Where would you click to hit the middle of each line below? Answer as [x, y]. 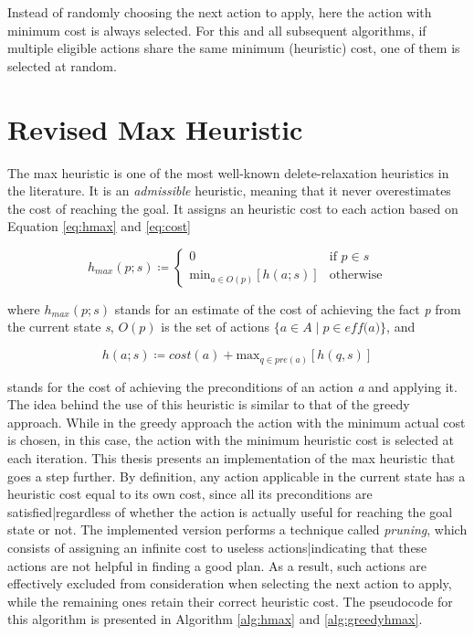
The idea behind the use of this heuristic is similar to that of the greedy [209, 404]
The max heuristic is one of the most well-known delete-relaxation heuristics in [228, 172]
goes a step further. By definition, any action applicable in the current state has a [237, 476]
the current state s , [61, 327]
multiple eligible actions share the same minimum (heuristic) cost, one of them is [234, 48]
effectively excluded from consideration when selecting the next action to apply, [230, 583]
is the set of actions [216, 327]
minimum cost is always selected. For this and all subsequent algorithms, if [217, 30]
